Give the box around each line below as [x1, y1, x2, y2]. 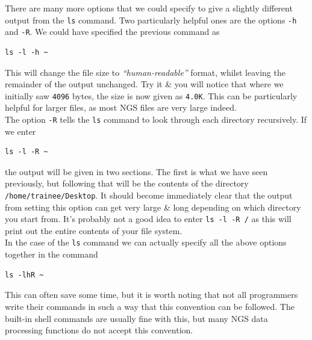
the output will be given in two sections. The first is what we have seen [5, 165, 268, 178]
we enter [5, 125, 36, 137]
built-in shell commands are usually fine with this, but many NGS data [5, 312, 268, 324]
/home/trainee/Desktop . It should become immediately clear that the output [5, 188, 293, 201]
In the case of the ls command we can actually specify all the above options [5, 236, 287, 249]
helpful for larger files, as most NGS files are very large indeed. [5, 101, 237, 114]
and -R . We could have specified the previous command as [5, 25, 220, 38]
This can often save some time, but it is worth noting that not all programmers [5, 288, 298, 301]
